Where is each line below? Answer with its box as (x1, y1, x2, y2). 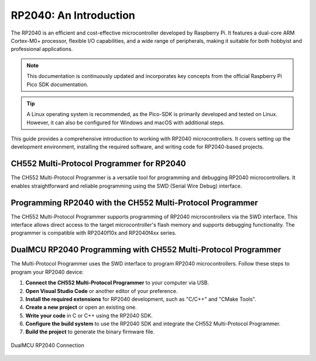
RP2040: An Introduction (11, 9, 136, 22)
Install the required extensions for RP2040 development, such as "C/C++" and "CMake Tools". (25, 295, 256, 302)
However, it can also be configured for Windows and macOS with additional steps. (26, 119, 225, 126)
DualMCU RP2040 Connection (11, 342, 84, 349)
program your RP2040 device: (11, 268, 84, 275)
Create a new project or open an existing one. (25, 304, 137, 311)
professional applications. (11, 46, 73, 53)
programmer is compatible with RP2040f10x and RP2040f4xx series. (11, 229, 177, 237)
